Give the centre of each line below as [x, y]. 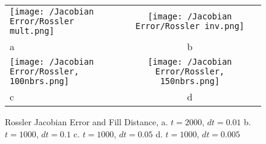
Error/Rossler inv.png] [190, 26]
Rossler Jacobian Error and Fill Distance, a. [86, 122]
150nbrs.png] [190, 81]
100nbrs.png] [40, 81]
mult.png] [32, 31]
